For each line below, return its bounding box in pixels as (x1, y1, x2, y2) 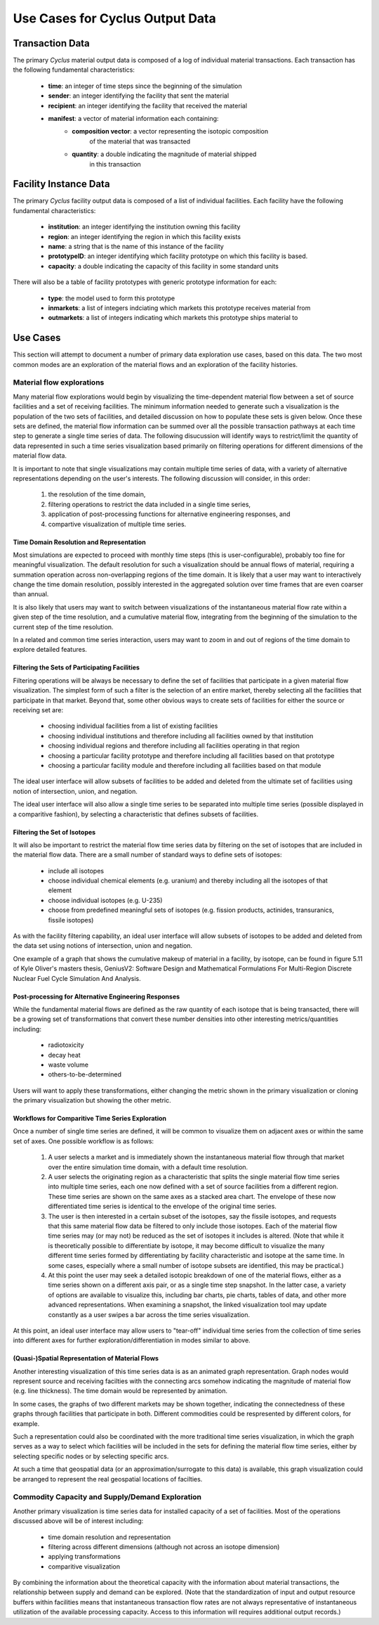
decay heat (48, 1051, 81, 1059)
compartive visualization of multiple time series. (48, 520, 187, 528)
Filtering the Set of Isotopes (13, 828, 96, 836)
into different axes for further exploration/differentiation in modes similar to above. (13, 1336, 251, 1344)
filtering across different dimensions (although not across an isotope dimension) (48, 1542, 280, 1550)
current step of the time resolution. (13, 622, 114, 631)
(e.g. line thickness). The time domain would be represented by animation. (13, 1387, 228, 1395)
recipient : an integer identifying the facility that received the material (48, 101, 248, 110)
